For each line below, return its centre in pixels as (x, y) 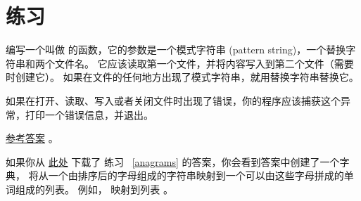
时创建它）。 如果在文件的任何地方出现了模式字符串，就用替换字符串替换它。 (182, 77)
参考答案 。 (32, 138)
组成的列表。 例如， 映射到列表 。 (94, 189)
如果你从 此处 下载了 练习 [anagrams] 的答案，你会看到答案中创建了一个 (173, 161)
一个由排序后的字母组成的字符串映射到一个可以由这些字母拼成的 (196, 175)
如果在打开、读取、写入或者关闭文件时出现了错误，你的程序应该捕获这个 (173, 100)
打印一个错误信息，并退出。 (89, 114)
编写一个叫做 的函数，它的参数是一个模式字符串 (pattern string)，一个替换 (176, 50)
